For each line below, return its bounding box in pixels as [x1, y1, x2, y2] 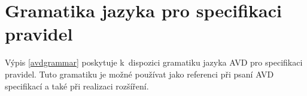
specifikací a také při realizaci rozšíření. [5, 79, 149, 92]
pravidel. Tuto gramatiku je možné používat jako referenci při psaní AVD [5, 67, 274, 80]
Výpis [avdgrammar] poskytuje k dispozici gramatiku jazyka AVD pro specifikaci [5, 56, 303, 69]
